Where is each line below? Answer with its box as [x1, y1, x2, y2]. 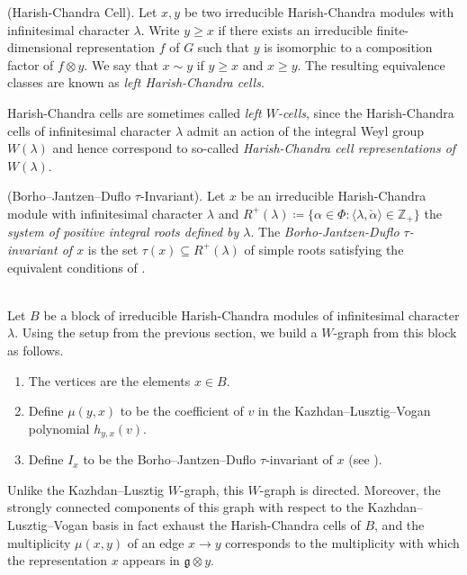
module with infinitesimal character [7, 203, 203, 222]
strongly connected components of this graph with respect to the [7, 498, 364, 517]
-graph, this [180, 480, 244, 499]
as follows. [7, 340, 64, 359]
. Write [140, 20, 180, 39]
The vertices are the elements [28, 371, 191, 390]
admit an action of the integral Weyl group [186, 121, 425, 139]
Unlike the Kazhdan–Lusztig [7, 480, 165, 499]
